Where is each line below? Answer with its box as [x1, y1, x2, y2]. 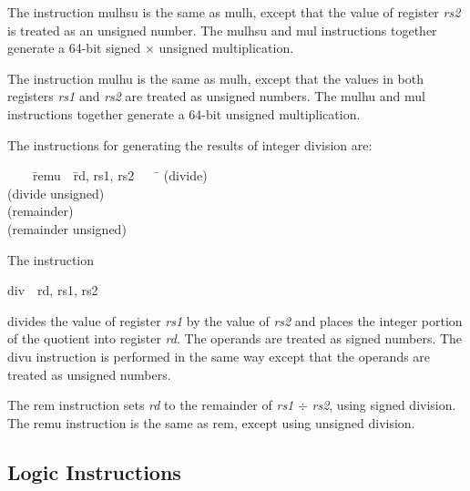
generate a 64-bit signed [7, 38, 141, 57]
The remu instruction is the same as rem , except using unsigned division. [7, 413, 415, 432]
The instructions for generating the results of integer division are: [7, 135, 373, 154]
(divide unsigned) [7, 183, 105, 202]
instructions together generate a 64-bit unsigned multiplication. [7, 104, 361, 123]
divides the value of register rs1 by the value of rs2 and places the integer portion [7, 311, 463, 330]
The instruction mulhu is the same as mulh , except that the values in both [7, 68, 424, 87]
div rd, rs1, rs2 [7, 281, 98, 300]
